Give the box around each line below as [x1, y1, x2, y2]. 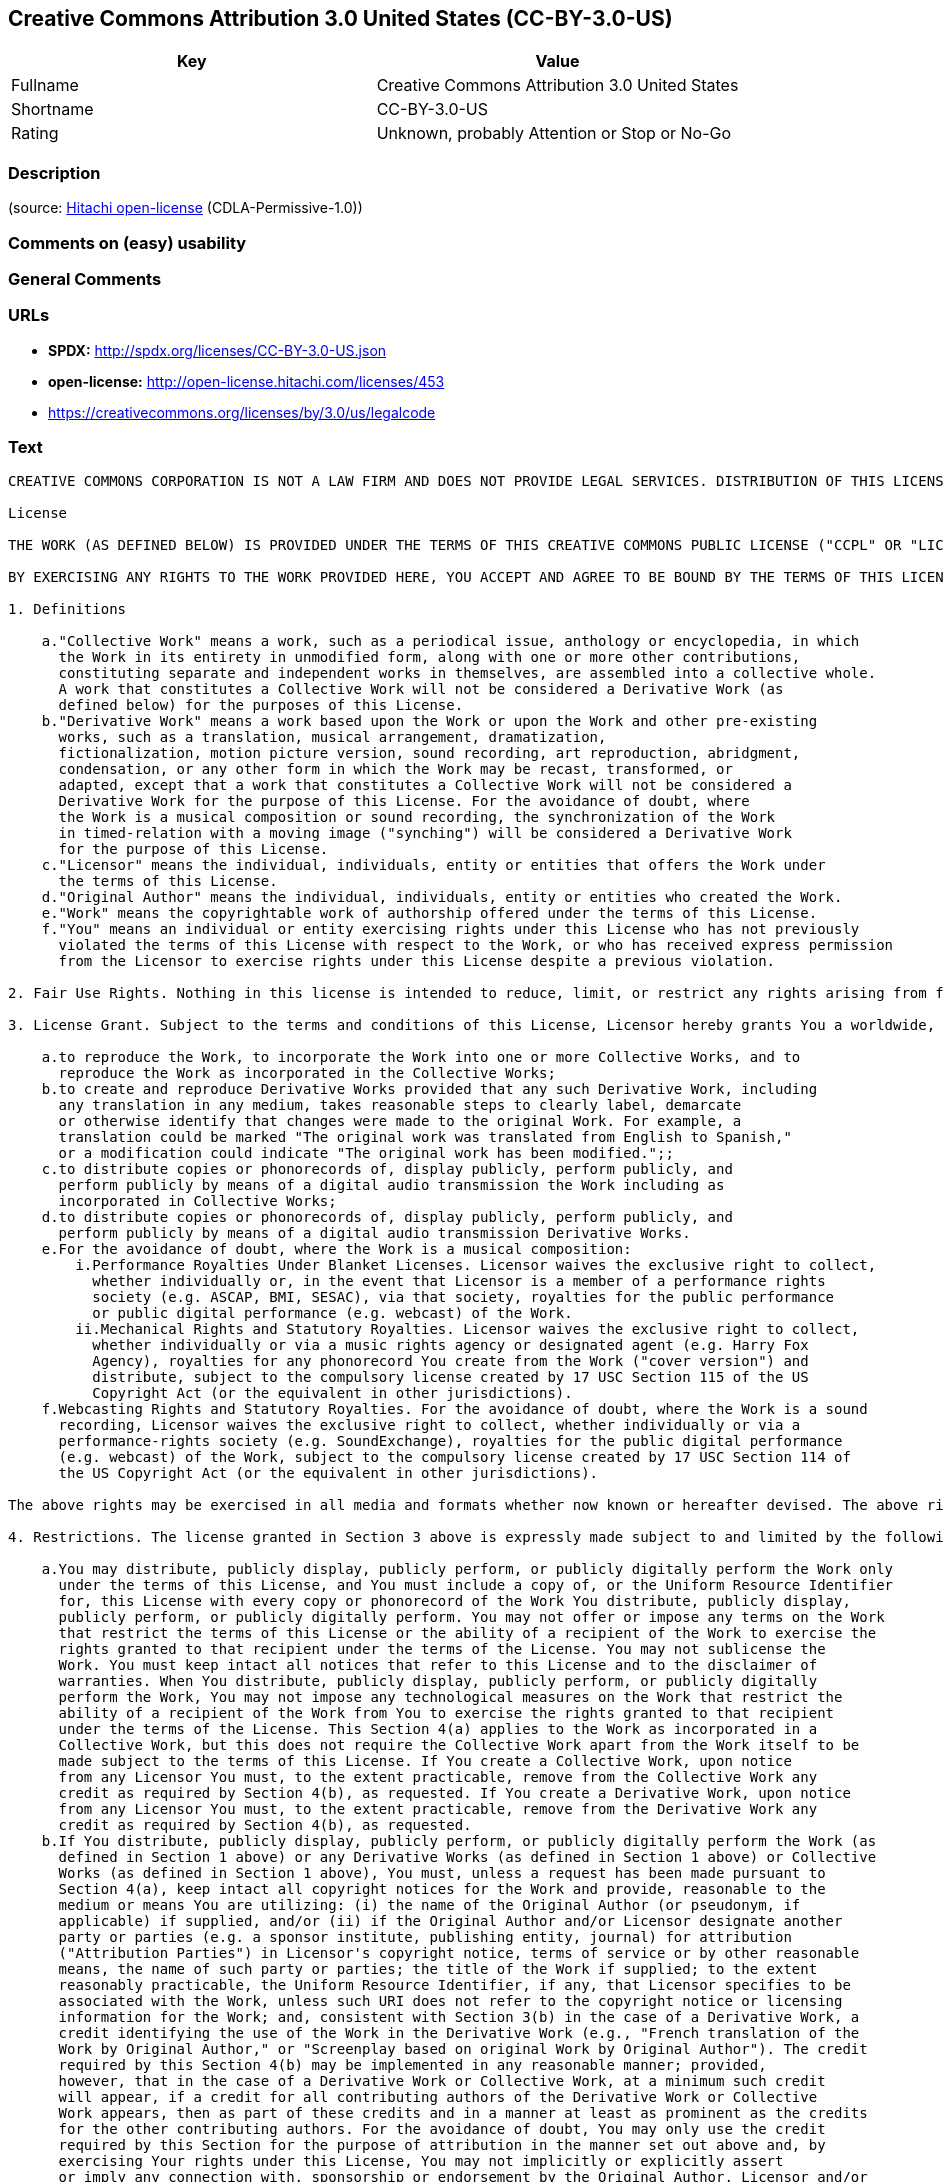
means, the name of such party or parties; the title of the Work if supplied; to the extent [58, 1961, 818, 1978]
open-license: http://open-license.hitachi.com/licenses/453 [48, 372, 445, 390]
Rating [11, 123, 59, 144]
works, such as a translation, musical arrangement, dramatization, [58, 729, 607, 746]
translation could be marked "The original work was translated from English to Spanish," [58, 1129, 792, 1146]
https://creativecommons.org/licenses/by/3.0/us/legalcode [48, 403, 436, 421]
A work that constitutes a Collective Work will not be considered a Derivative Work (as [58, 681, 784, 698]
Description [8, 162, 101, 183]
